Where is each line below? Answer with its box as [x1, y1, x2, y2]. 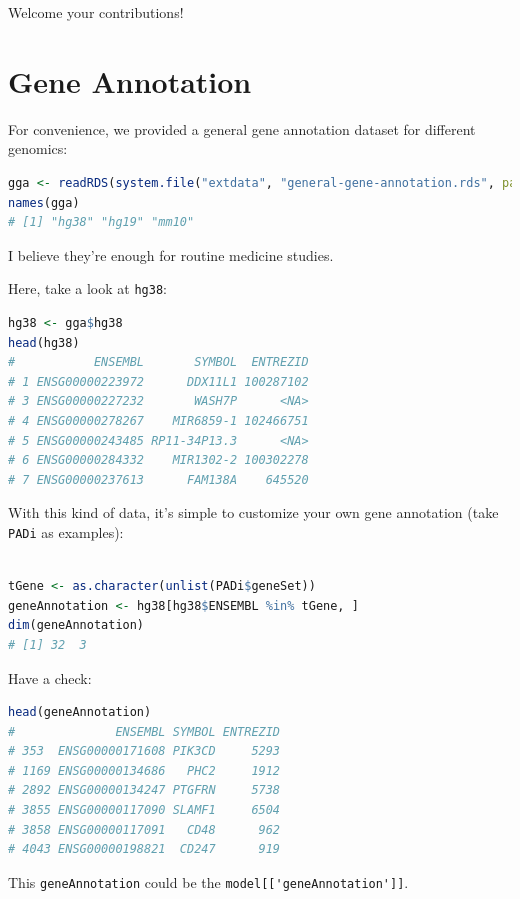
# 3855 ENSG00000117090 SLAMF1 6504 [8, 803, 281, 818]
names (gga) [8, 195, 80, 210]
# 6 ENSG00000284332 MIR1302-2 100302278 [8, 453, 309, 468]
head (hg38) [8, 335, 80, 350]
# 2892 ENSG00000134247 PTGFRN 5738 [8, 783, 281, 798]
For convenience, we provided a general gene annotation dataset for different [8, 118, 476, 139]
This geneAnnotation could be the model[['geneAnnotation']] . [8, 871, 409, 892]
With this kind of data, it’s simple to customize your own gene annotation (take [8, 502, 499, 523]
